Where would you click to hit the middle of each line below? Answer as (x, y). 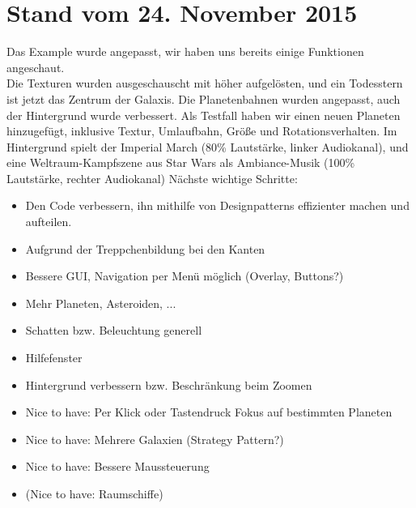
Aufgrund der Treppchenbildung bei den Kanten (145, 248)
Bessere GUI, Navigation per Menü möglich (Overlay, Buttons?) (185, 276)
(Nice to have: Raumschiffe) (94, 493)
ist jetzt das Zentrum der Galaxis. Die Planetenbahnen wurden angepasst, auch (204, 98)
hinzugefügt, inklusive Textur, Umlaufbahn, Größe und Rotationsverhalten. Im (202, 131)
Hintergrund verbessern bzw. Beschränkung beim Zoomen (169, 384)
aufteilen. (49, 222)
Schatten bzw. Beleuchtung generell (114, 330)
